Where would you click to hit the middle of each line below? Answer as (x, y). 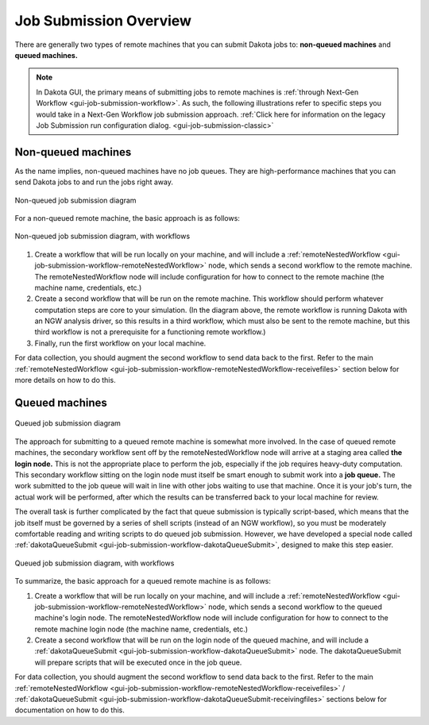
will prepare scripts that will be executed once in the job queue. (138, 662)
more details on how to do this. (65, 380)
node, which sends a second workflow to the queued (295, 607)
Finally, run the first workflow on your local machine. (120, 343)
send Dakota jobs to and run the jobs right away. (94, 182)
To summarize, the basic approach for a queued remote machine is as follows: (143, 581)
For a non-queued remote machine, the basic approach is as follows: (127, 218)
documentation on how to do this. (70, 710)
